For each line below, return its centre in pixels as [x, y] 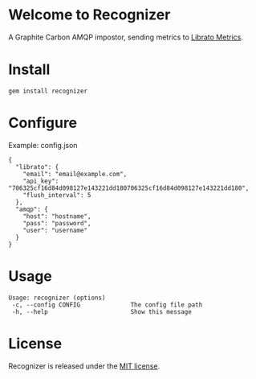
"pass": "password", [57, 223]
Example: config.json [43, 145]
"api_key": [41, 181]
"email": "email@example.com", [75, 174]
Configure [43, 123]
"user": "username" [55, 230]
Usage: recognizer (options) [57, 298]
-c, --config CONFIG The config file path [107, 305]
